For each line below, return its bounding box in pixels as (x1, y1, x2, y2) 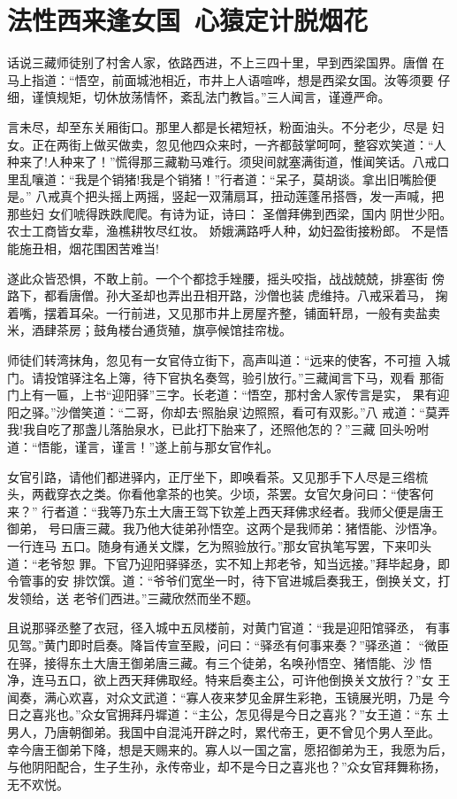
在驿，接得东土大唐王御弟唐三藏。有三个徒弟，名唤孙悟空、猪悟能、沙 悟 (7, 653, 432, 671)
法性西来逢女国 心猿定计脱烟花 (7, 2, 369, 38)
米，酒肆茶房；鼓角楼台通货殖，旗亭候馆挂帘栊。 (7, 321, 292, 339)
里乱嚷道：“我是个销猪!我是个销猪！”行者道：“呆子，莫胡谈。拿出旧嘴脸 (7, 169, 424, 188)
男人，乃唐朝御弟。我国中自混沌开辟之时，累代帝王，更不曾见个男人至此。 (7, 722, 440, 741)
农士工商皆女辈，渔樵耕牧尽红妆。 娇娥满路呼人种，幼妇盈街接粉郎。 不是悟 (7, 221, 449, 240)
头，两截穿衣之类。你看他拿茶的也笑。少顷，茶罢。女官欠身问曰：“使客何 (7, 485, 434, 503)
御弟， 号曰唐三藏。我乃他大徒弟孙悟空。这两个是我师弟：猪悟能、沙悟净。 (7, 519, 445, 538)
